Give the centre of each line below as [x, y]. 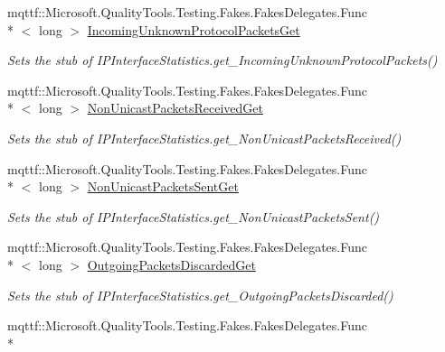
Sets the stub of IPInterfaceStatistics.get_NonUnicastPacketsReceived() [204, 138]
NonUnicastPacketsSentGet [163, 186]
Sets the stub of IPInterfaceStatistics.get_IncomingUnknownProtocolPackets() [222, 60]
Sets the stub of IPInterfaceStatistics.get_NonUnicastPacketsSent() [194, 216]
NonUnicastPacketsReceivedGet [175, 108]
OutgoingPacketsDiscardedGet [171, 264]
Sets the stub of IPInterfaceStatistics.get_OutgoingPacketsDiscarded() [200, 295]
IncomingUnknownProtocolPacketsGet [194, 29]
